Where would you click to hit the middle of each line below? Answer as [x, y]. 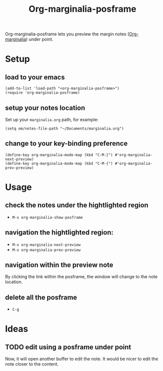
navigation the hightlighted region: [59, 232]
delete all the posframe [41, 297]
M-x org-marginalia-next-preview [46, 245]
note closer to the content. [32, 364]
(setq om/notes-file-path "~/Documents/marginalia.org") [65, 129]
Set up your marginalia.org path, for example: [52, 119]
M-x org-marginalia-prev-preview [46, 250]
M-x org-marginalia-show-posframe [47, 217]
